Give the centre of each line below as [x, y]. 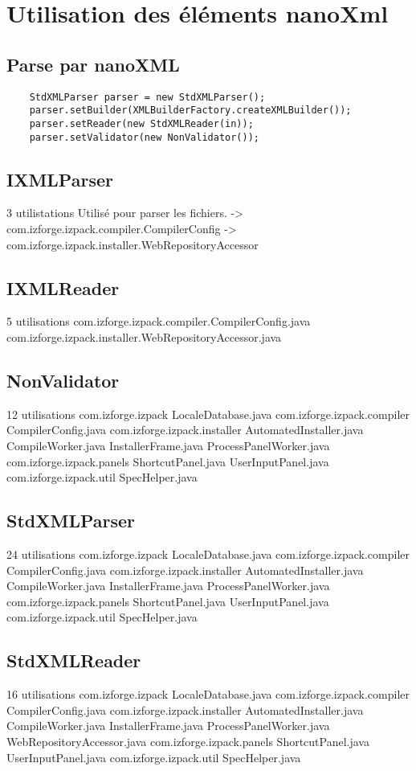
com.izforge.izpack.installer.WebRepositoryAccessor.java [144, 336]
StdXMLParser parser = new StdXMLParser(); [147, 97]
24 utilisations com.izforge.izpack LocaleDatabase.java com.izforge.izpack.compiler [208, 554]
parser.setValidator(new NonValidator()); [144, 137]
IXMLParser [60, 179]
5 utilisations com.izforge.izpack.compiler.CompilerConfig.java [159, 321]
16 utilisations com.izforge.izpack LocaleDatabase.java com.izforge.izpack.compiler [208, 694]
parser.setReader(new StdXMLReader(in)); [141, 123]
